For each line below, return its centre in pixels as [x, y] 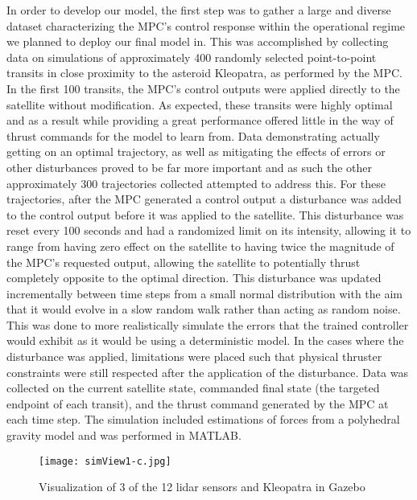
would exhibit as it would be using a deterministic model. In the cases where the [205, 340]
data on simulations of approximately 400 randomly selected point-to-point [192, 57]
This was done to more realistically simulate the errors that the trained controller [208, 324]
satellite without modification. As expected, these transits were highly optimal [200, 104]
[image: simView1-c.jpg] [105, 461]
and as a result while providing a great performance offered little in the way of [200, 120]
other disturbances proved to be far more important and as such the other [190, 167]
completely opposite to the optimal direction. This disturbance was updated [194, 278]
